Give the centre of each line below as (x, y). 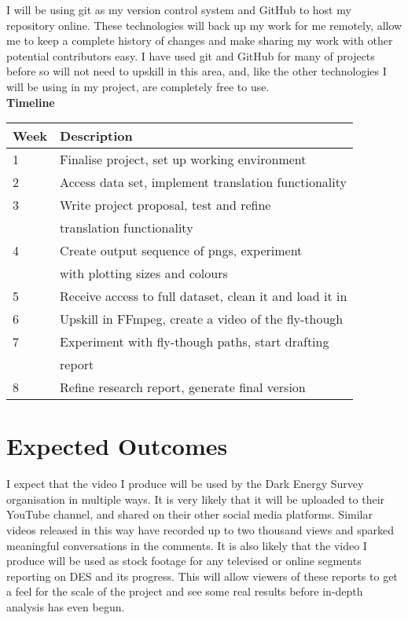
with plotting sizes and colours (144, 273)
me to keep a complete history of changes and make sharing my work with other (200, 40)
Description (96, 136)
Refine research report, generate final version (183, 387)
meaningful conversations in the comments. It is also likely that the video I (187, 545)
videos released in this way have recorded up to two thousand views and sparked (200, 530)
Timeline (31, 102)
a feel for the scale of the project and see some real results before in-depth (185, 591)
